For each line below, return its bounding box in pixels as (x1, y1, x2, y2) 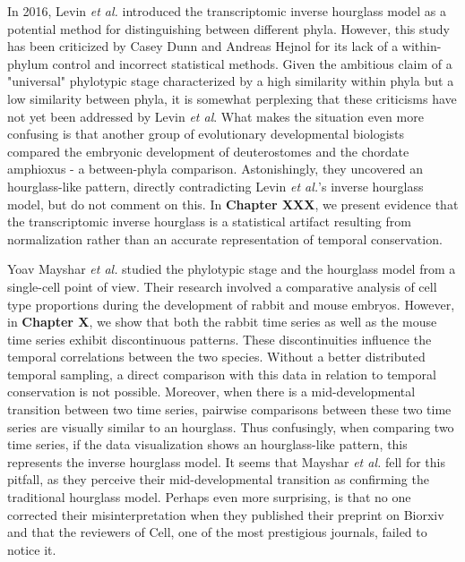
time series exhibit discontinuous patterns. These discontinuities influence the (7, 329, 432, 348)
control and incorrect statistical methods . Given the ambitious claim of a (52, 54, 452, 72)
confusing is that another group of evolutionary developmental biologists (7, 124, 405, 143)
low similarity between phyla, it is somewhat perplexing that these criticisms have (7, 89, 457, 107)
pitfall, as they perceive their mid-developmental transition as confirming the (7, 470, 429, 489)
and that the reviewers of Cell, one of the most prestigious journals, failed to (7, 523, 427, 541)
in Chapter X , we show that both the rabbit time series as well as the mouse (7, 312, 437, 331)
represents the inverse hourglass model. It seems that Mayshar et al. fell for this (7, 452, 445, 471)
